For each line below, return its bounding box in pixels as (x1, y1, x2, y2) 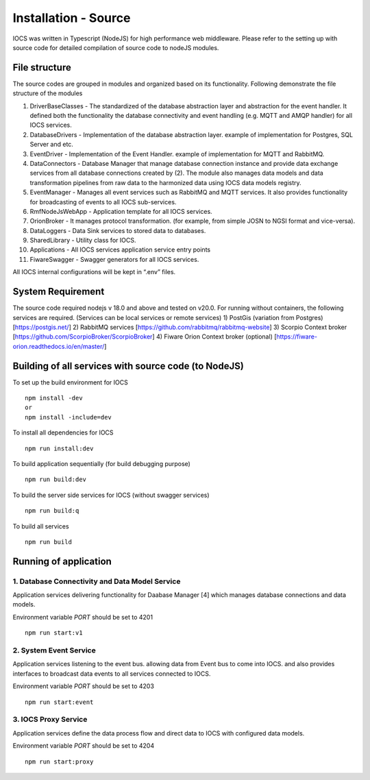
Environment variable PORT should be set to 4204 (12, 742, 154, 750)
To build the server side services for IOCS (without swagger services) (12, 491, 210, 499)
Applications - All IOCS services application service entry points (29, 245, 211, 254)
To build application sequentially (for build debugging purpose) (12, 459, 191, 467)
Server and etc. (29, 141, 73, 149)
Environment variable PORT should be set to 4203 (12, 682, 154, 690)
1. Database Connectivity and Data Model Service (12, 576, 181, 586)
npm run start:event (25, 698, 94, 706)
